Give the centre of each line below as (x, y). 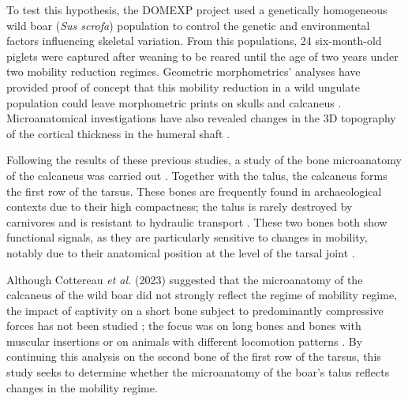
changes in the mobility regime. (82, 387)
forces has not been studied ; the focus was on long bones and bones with (184, 326)
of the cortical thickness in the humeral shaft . (118, 133)
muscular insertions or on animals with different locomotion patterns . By (185, 341)
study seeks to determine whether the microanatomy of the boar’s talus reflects (198, 372)
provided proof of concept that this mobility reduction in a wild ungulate (183, 86)
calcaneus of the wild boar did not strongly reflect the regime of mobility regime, (202, 295)
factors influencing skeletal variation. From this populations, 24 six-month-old (194, 41)
